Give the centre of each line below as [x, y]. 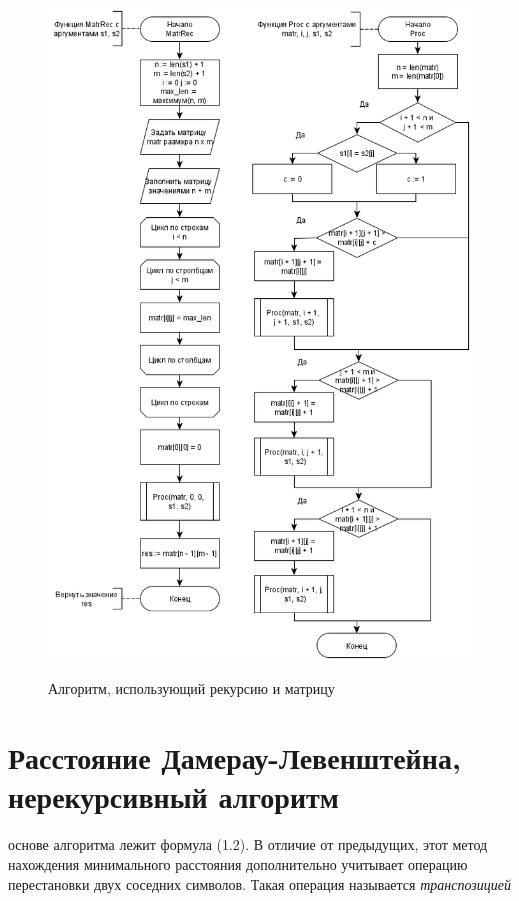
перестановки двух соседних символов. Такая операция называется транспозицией [259, 883]
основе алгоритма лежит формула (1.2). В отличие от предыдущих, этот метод [248, 844]
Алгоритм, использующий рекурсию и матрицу [191, 688]
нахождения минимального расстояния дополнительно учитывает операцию [238, 863]
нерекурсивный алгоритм [173, 796]
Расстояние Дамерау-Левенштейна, [234, 757]
